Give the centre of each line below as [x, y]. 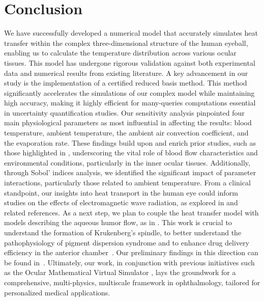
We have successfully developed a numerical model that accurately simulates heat [131, 33]
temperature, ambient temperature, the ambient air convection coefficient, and [126, 133]
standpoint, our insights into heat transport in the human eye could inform [121, 192]
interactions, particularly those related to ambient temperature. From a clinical [127, 183]
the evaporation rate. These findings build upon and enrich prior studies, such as [130, 142]
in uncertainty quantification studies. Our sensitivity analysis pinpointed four [124, 112]
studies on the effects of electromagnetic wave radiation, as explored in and [121, 202]
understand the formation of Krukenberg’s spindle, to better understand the [123, 232]
